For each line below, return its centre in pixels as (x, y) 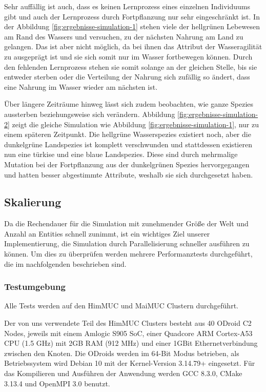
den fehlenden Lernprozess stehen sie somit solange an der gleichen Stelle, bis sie (131, 66)
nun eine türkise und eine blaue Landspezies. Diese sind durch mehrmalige (121, 154)
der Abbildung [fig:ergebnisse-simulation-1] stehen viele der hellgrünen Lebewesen (132, 26)
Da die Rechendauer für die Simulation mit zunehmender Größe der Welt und (126, 223)
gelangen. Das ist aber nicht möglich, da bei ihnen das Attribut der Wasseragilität (133, 46)
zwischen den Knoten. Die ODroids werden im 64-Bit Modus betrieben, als (122, 353)
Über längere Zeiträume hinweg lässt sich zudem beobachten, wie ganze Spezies (129, 104)
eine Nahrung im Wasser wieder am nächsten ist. (81, 86)
